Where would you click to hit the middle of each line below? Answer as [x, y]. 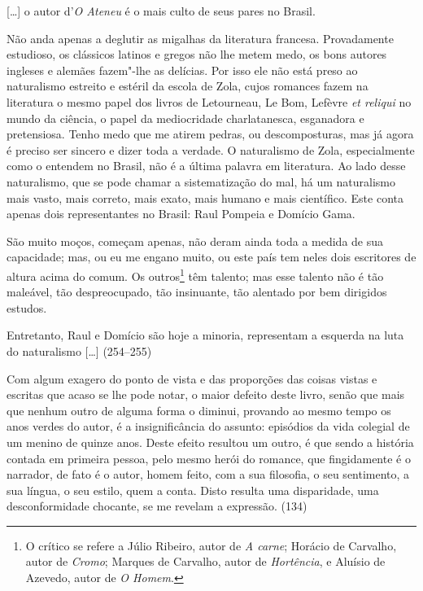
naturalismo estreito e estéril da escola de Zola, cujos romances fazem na [188, 86]
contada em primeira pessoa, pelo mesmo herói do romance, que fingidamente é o [209, 458]
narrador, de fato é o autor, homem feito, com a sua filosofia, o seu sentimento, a [208, 474]
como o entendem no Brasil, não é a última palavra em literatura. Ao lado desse [206, 166]
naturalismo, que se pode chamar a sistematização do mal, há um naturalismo [201, 181]
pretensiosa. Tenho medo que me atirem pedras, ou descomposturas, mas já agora [210, 134]
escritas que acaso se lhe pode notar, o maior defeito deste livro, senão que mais [206, 394]
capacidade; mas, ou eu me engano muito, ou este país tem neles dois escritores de [211, 257]
